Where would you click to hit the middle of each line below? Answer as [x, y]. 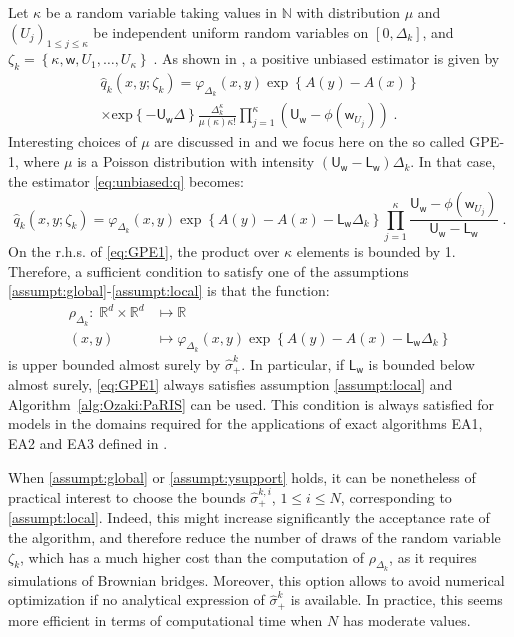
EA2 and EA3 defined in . [88, 442]
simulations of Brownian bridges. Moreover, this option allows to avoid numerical [256, 579]
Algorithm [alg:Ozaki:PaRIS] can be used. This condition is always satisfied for [251, 403]
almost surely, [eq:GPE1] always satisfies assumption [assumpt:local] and [230, 384]
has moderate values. [406, 619]
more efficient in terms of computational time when [165, 619]
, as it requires [433, 556]
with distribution [348, 12]
